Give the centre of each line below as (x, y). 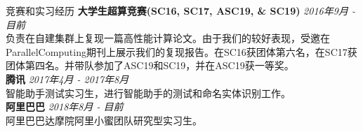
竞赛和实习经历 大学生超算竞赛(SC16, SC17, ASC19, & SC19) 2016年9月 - (180, 10)
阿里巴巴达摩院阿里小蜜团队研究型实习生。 (104, 120)
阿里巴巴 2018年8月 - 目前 (65, 107)
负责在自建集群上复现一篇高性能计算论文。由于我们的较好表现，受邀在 (168, 38)
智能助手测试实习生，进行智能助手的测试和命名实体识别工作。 (148, 93)
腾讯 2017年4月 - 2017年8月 (67, 79)
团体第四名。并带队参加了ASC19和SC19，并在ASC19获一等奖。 (150, 65)
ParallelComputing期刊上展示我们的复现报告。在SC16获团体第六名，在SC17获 (181, 51)
